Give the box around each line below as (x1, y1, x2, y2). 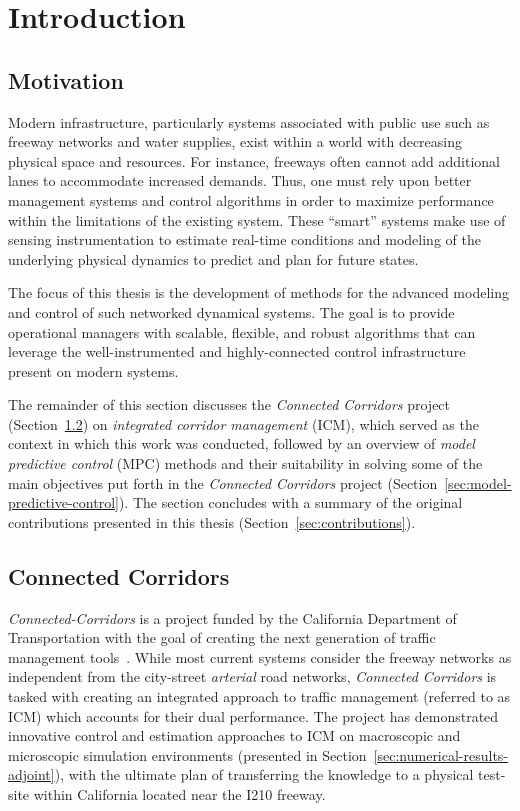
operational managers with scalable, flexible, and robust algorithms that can (8, 321, 476, 342)
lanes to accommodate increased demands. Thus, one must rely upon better (8, 170, 472, 191)
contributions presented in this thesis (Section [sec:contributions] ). (8, 511, 416, 532)
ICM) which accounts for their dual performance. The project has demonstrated (8, 705, 499, 726)
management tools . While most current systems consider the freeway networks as (8, 646, 512, 667)
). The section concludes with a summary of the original (118, 492, 463, 513)
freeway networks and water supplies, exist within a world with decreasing (8, 131, 463, 152)
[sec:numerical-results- (373, 744, 509, 765)
